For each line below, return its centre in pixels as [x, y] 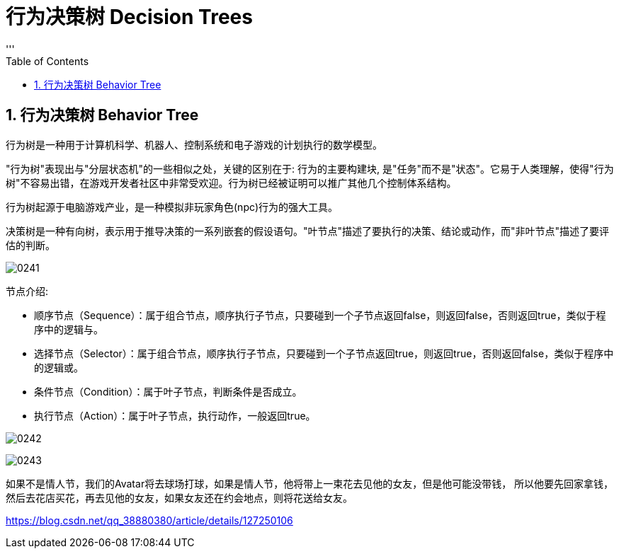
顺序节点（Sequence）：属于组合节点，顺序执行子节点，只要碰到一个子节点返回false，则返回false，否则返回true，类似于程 [320, 315]
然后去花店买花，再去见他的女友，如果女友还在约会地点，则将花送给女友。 [179, 497]
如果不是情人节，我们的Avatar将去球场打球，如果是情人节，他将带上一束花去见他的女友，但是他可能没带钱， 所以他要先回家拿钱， [310, 483]
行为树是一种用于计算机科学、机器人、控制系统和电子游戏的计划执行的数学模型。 [194, 144]
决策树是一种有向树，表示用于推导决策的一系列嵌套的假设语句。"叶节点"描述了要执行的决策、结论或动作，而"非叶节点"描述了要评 [308, 231]
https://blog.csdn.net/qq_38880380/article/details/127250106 [149, 520]
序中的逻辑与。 [69, 329]
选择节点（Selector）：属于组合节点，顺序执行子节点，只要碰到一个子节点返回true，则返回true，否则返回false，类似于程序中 [324, 353]
